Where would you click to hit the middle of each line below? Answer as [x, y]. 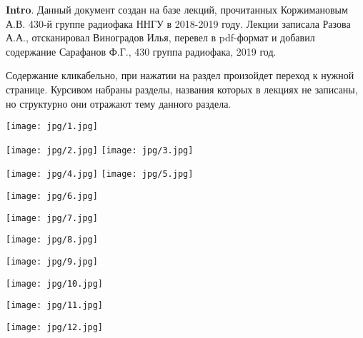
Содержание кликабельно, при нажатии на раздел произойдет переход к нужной [180, 75]
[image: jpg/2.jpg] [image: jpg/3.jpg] [100, 150]
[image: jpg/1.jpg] [52, 127]
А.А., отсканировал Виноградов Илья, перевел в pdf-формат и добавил [160, 37]
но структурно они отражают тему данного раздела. [119, 103]
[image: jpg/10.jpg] [55, 283]
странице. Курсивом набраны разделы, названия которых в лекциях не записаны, [182, 89]
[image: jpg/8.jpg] [52, 240]
